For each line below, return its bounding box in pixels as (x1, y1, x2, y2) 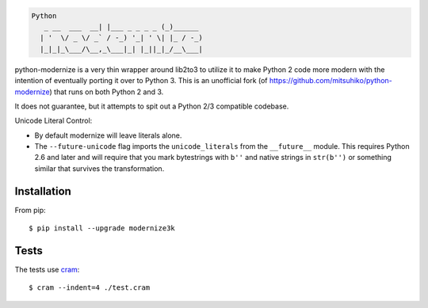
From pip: (14, 205, 47, 215)
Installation (14, 184, 71, 198)
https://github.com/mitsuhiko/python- (269, 76, 392, 86)
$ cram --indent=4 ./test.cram (29, 283, 151, 292)
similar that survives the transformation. (34, 163, 165, 173)
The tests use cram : (14, 265, 80, 275)
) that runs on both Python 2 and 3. (49, 87, 164, 97)
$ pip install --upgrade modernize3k (29, 224, 176, 233)
